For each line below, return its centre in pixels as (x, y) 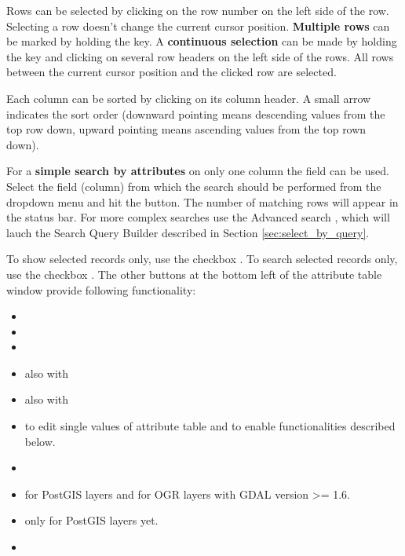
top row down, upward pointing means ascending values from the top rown (186, 129)
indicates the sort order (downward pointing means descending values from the (196, 113)
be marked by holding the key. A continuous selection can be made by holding (202, 41)
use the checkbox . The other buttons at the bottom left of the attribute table (194, 274)
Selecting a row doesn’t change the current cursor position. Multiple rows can (198, 26)
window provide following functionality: (101, 289)
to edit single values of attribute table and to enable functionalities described (210, 426)
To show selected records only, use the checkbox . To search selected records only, (202, 259)
